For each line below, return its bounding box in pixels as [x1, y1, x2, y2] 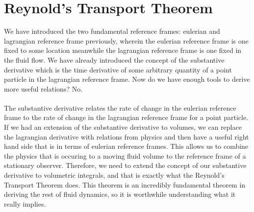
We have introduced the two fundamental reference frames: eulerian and [4, 26, 220, 36]
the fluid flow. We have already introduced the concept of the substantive [4, 54, 225, 65]
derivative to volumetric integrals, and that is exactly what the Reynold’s [4, 170, 225, 180]
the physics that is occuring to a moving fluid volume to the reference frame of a [4, 150, 246, 161]
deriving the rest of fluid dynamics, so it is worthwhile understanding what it [4, 189, 236, 199]
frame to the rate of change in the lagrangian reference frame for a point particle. [4, 112, 249, 122]
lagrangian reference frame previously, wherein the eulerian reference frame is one [4, 35, 249, 46]
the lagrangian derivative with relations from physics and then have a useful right [4, 131, 249, 141]
